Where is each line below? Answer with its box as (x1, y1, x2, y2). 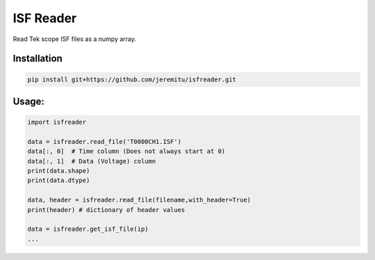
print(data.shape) (27, 167, 90, 175)
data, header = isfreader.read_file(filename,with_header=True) (27, 196, 251, 204)
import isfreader (27, 118, 87, 127)
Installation (12, 53, 62, 65)
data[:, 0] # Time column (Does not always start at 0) (27, 147, 226, 156)
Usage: (12, 95, 45, 107)
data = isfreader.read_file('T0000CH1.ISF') (27, 138, 182, 145)
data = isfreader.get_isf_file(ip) (27, 225, 149, 233)
